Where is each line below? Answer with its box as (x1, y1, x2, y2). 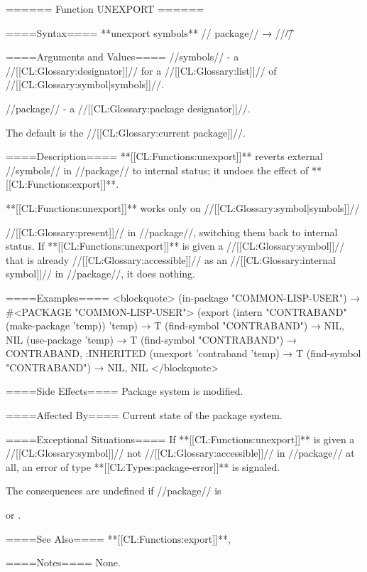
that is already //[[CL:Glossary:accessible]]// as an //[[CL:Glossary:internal (6, 252, 336, 267)
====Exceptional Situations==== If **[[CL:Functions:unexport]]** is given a (6, 431, 355, 446)
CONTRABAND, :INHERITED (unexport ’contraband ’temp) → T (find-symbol (6, 346, 361, 361)
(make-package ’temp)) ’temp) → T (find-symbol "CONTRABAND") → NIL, (6, 318, 344, 333)
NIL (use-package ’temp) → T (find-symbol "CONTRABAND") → (6, 332, 297, 346)
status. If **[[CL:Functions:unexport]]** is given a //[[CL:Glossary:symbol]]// (6, 238, 345, 253)
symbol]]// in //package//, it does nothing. (6, 266, 195, 281)
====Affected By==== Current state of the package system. (6, 408, 283, 423)
